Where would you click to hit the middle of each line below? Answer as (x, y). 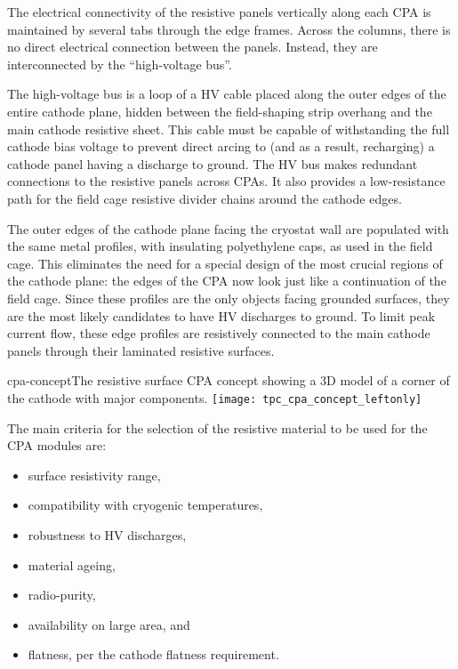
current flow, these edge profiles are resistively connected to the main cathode (219, 333)
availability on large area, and (109, 624)
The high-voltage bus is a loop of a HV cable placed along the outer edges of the (227, 94)
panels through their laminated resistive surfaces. (141, 350)
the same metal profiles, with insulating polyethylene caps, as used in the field (220, 246)
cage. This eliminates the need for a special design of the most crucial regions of (225, 263)
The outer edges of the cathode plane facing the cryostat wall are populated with (228, 228)
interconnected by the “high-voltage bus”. (120, 64)
